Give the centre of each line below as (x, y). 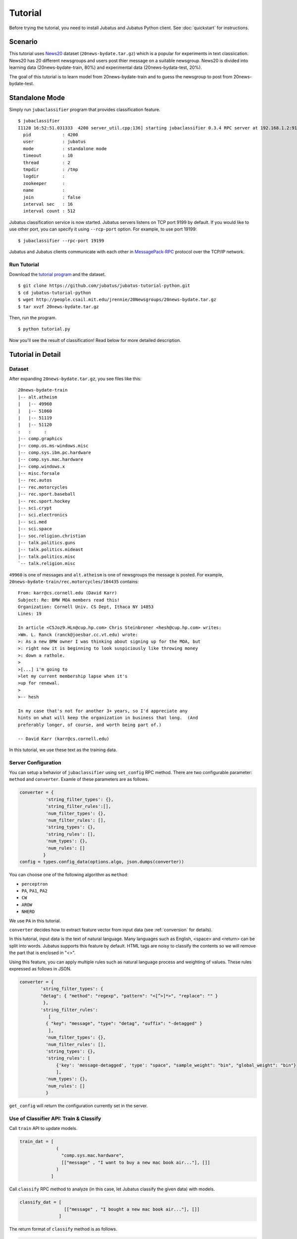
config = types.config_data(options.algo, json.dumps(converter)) (102, 862)
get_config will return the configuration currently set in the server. (78, 1106)
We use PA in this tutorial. (35, 921)
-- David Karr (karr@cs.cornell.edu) (64, 739)
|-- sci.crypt (35, 508)
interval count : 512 (49, 211)
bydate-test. (22, 84)
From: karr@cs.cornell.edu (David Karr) (68, 593)
